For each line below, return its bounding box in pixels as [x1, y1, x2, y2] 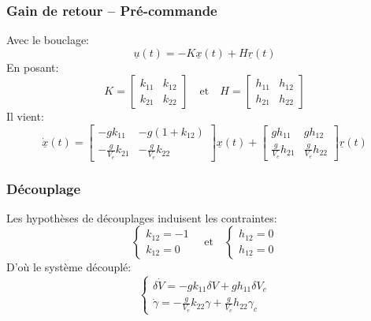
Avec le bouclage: [6, 32, 89, 48]
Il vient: [6, 108, 44, 125]
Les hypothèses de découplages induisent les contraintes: [6, 209, 277, 226]
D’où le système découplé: [6, 259, 132, 275]
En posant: [6, 58, 59, 75]
